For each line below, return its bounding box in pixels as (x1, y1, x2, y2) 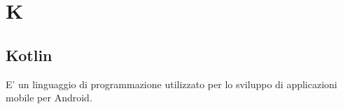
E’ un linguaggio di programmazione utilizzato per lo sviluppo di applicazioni (6, 76, 337, 91)
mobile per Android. (6, 90, 92, 105)
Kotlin (6, 44, 52, 65)
